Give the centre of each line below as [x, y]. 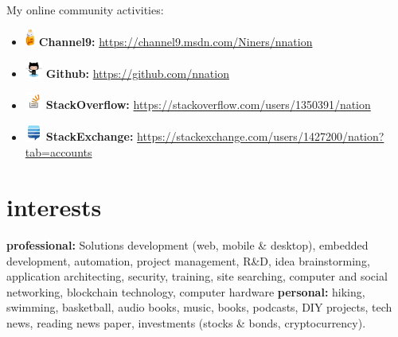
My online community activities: [85, 10]
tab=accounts [59, 152]
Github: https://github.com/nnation [137, 73]
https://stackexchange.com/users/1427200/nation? [261, 136]
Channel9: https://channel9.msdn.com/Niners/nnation [176, 41]
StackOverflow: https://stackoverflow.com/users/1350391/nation [208, 105]
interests [54, 207]
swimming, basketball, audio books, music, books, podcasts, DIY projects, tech [199, 307]
